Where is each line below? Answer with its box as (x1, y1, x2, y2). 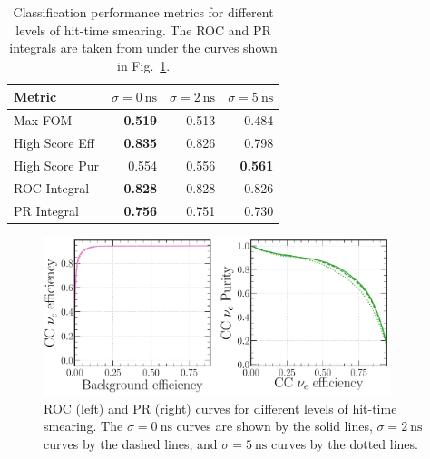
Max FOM (14, 111, 73, 130)
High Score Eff (14, 133, 94, 152)
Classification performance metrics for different (13, 3, 274, 21)
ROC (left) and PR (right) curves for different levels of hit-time (44, 398, 397, 417)
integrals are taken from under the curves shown (9, 38, 278, 57)
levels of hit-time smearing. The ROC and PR (15, 20, 271, 39)
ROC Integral (14, 178, 90, 197)
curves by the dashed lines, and (44, 434, 218, 453)
